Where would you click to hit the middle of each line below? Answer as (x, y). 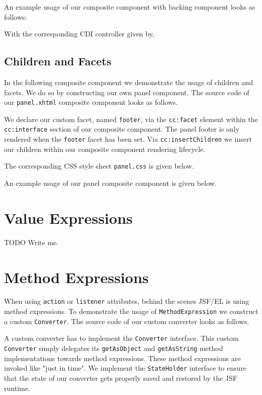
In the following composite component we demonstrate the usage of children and (129, 82)
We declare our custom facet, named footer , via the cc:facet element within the (131, 119)
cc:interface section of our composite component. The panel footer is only (122, 129)
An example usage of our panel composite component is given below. (111, 183)
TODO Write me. (31, 242)
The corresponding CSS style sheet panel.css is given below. (99, 166)
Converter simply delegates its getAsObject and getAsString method (114, 348)
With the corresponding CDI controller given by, (79, 34)
